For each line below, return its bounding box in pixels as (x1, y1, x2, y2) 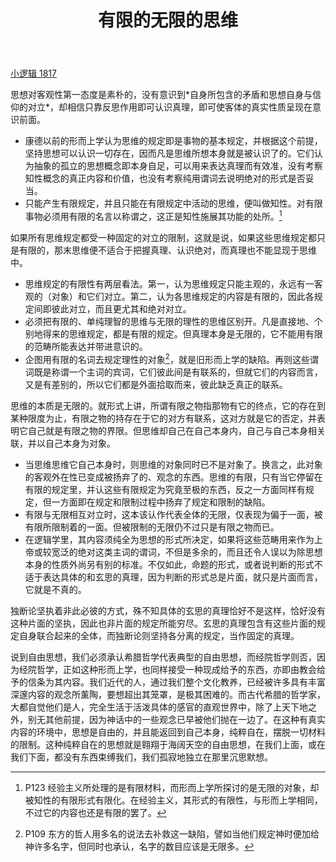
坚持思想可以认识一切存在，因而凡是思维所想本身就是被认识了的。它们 (24, 147, 315, 160)
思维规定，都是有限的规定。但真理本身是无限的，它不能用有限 (68, 327, 323, 340)
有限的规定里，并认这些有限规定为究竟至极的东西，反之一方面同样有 (24, 483, 306, 495)
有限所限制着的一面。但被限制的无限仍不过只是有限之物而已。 (24, 521, 280, 533)
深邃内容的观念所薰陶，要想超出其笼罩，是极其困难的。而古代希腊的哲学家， (10, 688, 326, 700)
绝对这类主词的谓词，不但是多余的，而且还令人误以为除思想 (77, 546, 323, 558)
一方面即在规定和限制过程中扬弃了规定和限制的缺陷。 (51, 496, 271, 508)
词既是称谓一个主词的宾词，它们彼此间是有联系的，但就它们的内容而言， (24, 366, 323, 378)
